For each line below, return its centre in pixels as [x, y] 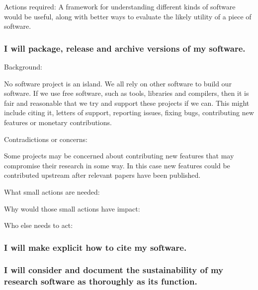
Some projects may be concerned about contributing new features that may [119, 156]
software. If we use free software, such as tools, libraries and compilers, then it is [127, 93]
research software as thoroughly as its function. [101, 281]
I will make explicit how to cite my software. [95, 247]
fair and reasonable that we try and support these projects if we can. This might [127, 103]
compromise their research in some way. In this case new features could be [117, 165]
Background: [23, 67]
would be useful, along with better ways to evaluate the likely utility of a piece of [128, 16]
